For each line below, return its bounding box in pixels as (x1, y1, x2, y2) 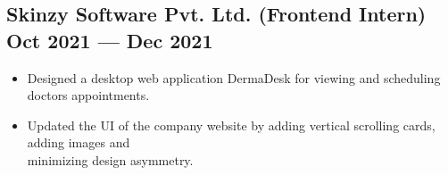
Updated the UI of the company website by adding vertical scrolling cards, (27, 115, 436, 134)
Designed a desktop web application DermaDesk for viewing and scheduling (27, 68, 441, 87)
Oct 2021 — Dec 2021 (6, 26, 213, 54)
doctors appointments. (27, 86, 150, 104)
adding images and (27, 133, 130, 152)
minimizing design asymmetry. (27, 150, 194, 169)
